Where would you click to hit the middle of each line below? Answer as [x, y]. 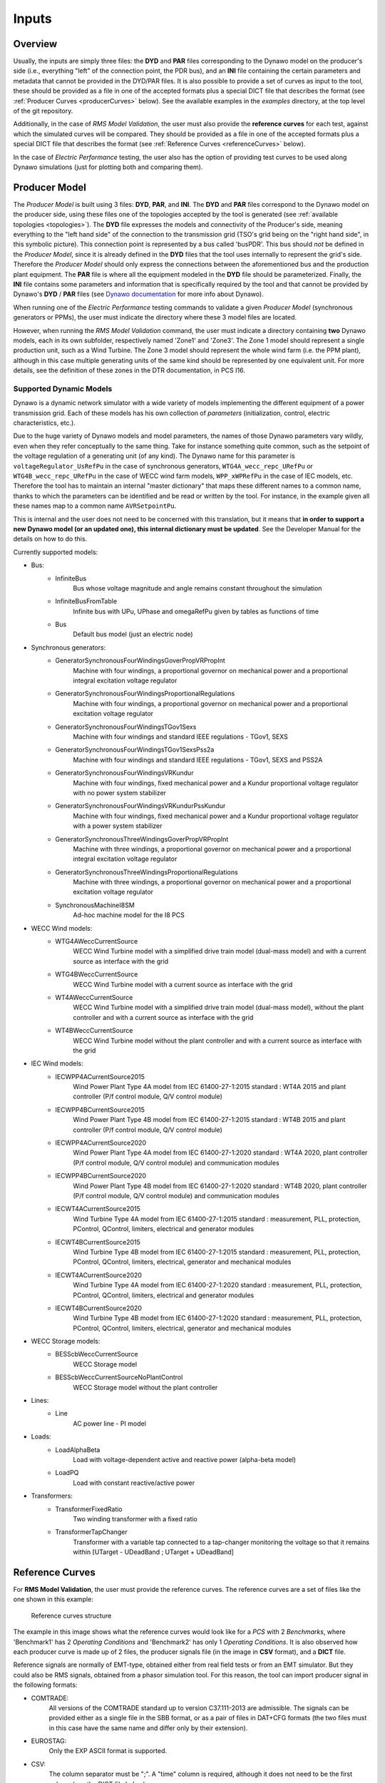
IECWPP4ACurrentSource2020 [101, 1143]
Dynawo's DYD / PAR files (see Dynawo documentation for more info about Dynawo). [138, 294]
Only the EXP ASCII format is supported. [108, 1751]
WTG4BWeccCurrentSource [97, 974]
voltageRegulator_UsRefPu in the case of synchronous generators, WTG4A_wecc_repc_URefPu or [163, 466]
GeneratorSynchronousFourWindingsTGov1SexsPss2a [135, 750]
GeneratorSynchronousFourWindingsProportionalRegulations [145, 694]
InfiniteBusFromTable [86, 601]
